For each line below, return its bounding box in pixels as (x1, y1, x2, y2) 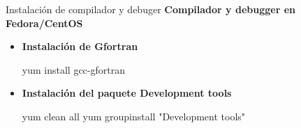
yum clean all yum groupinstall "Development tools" (22, 109, 246, 123)
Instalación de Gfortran (22, 39, 138, 54)
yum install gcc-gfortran (22, 62, 125, 77)
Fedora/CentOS (6, 15, 83, 30)
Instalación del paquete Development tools (22, 86, 232, 100)
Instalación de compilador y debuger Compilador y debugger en (6, 2, 295, 16)
